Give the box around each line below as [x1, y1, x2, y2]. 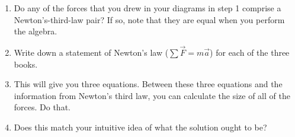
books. [14, 58, 38, 70]
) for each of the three [210, 46, 290, 58]
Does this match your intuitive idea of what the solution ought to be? [14, 120, 267, 133]
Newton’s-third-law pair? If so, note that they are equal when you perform [14, 13, 285, 26]
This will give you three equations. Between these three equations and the [14, 78, 283, 90]
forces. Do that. [14, 101, 70, 113]
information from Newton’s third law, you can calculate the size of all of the [14, 89, 290, 101]
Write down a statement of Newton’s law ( [14, 46, 169, 58]
